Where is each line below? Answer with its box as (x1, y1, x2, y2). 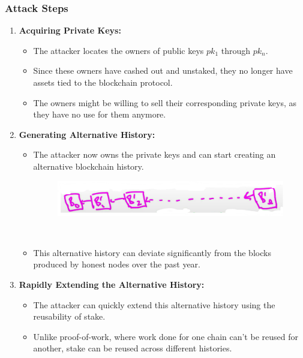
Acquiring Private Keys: (19, 24, 121, 37)
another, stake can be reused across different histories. (33, 342, 232, 354)
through (221, 44, 251, 56)
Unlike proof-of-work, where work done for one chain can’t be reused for (33, 330, 298, 342)
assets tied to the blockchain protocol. (33, 76, 173, 88)
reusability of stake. (33, 310, 106, 323)
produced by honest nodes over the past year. (33, 258, 200, 270)
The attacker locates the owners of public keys (33, 44, 204, 56)
